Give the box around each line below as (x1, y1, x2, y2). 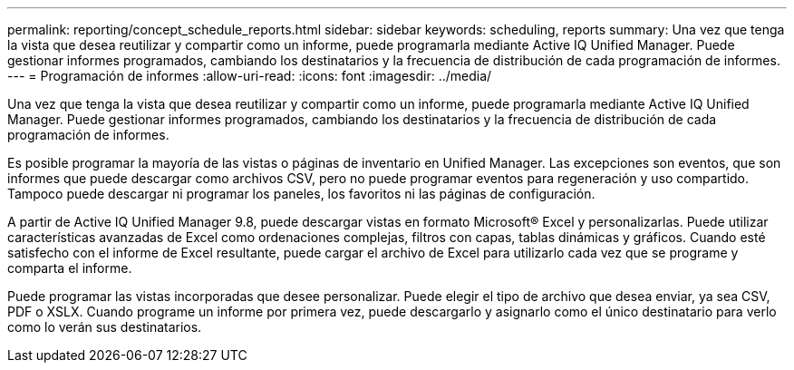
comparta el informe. (7, 260, 132, 276)
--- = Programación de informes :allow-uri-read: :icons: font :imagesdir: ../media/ (7, 68, 492, 83)
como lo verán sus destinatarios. (7, 319, 202, 335)
